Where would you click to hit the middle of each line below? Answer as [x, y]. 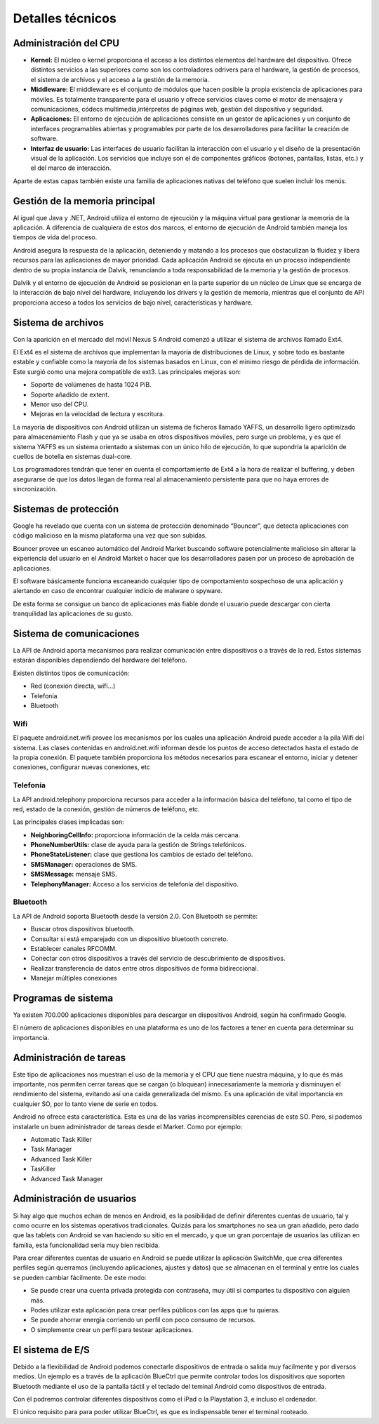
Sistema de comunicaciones [76, 634]
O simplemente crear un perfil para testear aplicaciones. [112, 1329]
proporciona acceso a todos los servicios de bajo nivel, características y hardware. [133, 302]
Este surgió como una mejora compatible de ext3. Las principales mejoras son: [127, 371]
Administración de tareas [69, 1057]
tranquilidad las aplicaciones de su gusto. [73, 613]
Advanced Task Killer [61, 1159]
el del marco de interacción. [71, 168]
